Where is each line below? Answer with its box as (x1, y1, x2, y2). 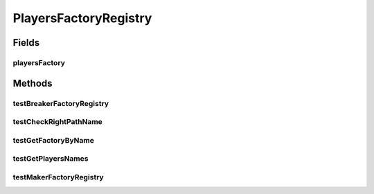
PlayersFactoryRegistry (12, 10, 152, 26)
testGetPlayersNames (12, 154, 89, 164)
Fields (12, 37, 40, 48)
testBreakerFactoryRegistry (12, 98, 109, 108)
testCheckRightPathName (12, 117, 103, 127)
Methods (12, 77, 53, 89)
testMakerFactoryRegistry (12, 172, 104, 182)
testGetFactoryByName (12, 135, 95, 145)
